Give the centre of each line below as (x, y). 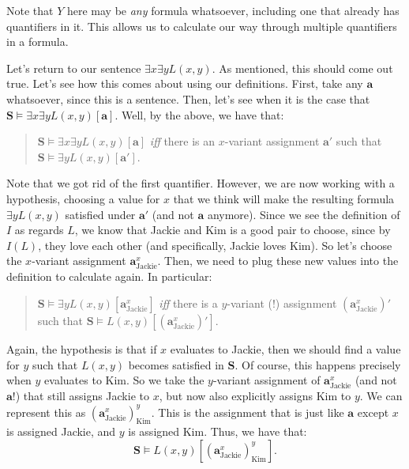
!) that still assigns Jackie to (81, 396)
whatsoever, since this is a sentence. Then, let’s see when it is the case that (188, 98)
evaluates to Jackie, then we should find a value (285, 349)
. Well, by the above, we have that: (199, 114)
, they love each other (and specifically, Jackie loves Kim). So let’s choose (215, 245)
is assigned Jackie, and (61, 431)
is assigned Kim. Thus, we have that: (218, 431)
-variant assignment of (266, 380)
